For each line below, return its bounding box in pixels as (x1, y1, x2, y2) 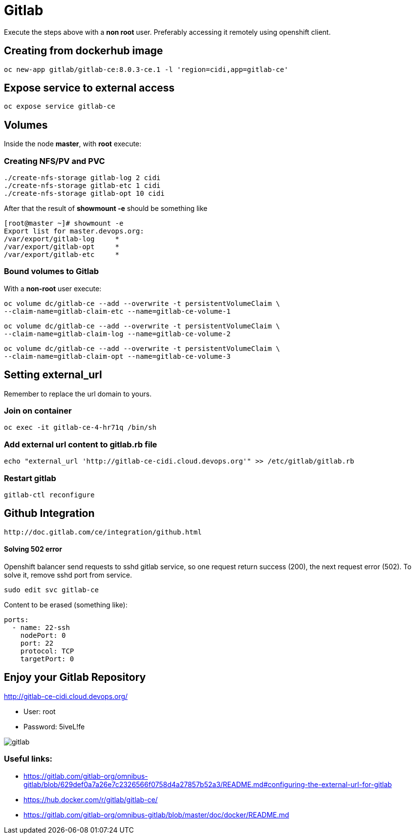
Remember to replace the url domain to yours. (4, 389, 152, 398)
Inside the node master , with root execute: (4, 140, 142, 148)
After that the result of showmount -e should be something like (4, 204, 208, 213)
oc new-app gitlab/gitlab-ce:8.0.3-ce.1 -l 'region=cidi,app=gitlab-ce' (4, 65, 288, 73)
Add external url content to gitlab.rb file (4, 439, 157, 449)
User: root (23, 707, 56, 716)
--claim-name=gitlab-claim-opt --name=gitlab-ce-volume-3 (4, 352, 231, 360)
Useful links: (4, 754, 53, 764)
